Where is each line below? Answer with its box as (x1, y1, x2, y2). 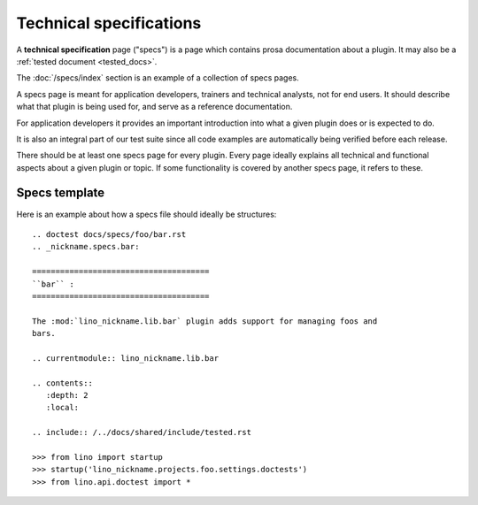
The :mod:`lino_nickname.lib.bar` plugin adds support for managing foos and (32, 316, 378, 326)
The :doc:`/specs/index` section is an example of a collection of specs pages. (16, 73, 300, 83)
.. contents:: (32, 378, 93, 388)
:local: (45, 402, 80, 413)
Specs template (16, 186, 105, 201)
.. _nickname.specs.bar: (32, 241, 140, 252)
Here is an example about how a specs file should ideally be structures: (16, 209, 277, 219)
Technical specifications (16, 13, 202, 33)
